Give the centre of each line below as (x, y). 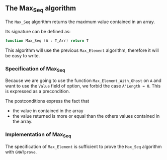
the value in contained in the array (48, 111)
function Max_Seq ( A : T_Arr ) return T (47, 41)
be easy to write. (23, 55)
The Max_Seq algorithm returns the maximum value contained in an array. (80, 22)
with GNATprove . (21, 152)
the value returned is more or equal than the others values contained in (86, 116)
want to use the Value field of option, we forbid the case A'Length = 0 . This (83, 86)
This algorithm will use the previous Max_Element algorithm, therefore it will (82, 50)
